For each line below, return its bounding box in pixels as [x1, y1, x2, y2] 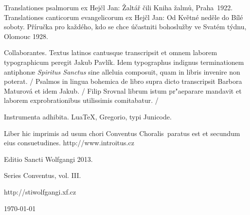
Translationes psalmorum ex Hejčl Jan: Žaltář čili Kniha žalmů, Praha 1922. [4, 2, 233, 12]
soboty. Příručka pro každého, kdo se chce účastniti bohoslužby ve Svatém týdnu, [4, 21, 247, 32]
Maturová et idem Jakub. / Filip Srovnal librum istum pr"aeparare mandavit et [4, 85, 242, 96]
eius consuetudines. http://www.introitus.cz [4, 137, 134, 148]
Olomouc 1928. [4, 31, 48, 41]
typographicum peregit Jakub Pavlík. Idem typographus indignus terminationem [4, 57, 244, 67]
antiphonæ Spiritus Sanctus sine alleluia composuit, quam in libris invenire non [4, 66, 240, 77]
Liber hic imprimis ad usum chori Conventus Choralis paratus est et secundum [4, 128, 240, 138]
